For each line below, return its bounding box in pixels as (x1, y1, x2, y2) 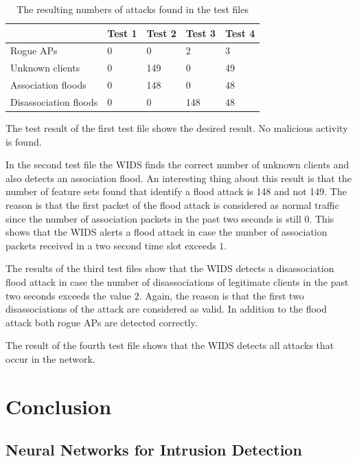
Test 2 (146, 25, 176, 40)
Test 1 (107, 25, 137, 40)
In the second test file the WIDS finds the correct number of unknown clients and (5, 157, 349, 172)
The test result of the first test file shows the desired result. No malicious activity (5, 121, 348, 135)
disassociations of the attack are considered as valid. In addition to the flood (5, 302, 327, 316)
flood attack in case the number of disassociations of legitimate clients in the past (5, 275, 349, 289)
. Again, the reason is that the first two (139, 288, 304, 302)
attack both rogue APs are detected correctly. (5, 315, 198, 329)
